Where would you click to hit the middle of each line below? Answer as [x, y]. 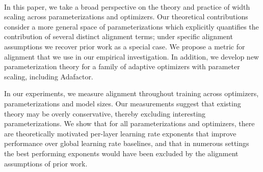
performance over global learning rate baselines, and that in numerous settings [127, 143]
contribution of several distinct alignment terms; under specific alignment [119, 36]
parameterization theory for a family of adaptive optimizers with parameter [122, 66]
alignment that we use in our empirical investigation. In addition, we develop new [131, 56]
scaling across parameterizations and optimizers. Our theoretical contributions [126, 17]
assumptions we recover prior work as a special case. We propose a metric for [125, 46]
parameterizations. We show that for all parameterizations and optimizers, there [129, 123]
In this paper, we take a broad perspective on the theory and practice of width [127, 6]
